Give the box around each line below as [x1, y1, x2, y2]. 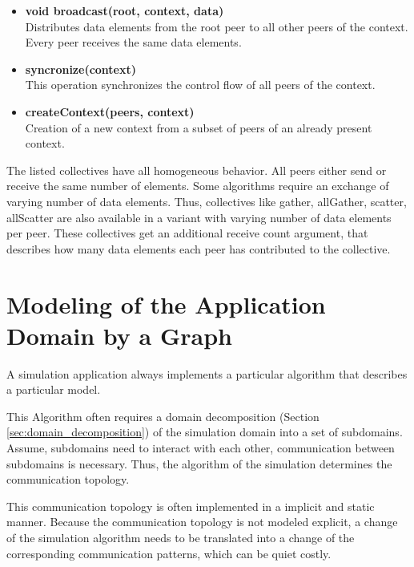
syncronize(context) [25, 60, 136, 77]
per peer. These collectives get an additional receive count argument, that [6, 225, 368, 241]
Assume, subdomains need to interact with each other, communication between [6, 439, 395, 456]
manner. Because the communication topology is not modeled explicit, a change [6, 513, 398, 530]
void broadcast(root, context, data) [25, 2, 224, 18]
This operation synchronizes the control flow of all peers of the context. [25, 76, 376, 93]
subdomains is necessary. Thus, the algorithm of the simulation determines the [6, 455, 392, 472]
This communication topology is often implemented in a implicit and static [6, 497, 375, 514]
